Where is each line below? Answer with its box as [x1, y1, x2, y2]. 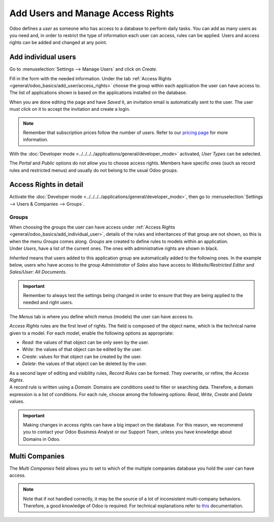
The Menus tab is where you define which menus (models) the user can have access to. [9, 313, 194, 319]
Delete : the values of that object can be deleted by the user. [22, 361, 147, 367]
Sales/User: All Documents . [9, 269, 67, 275]
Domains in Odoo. [23, 436, 61, 442]
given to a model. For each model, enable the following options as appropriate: [9, 330, 174, 336]
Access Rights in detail [9, 180, 83, 189]
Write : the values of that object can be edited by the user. [22, 346, 142, 352]
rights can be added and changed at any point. [9, 40, 108, 46]
